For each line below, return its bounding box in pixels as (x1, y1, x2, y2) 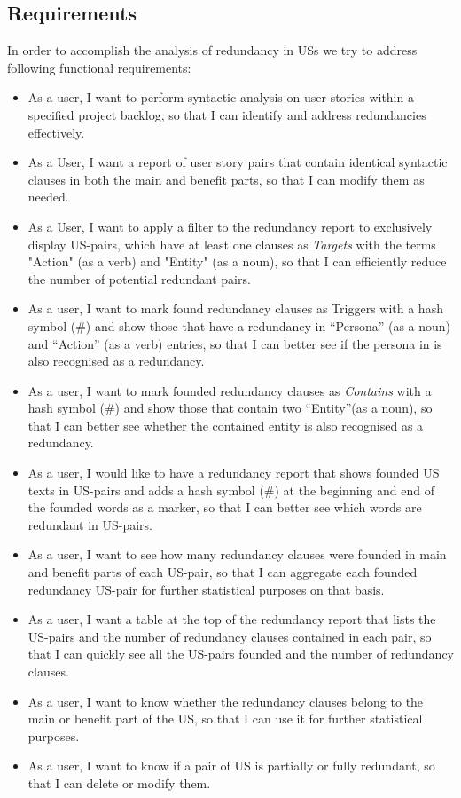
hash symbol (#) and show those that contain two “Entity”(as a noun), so (27, 399, 433, 417)
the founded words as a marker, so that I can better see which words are (27, 498, 422, 517)
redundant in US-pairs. (27, 515, 152, 533)
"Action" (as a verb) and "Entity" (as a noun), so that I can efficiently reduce (27, 252, 447, 271)
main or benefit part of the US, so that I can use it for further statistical (27, 709, 423, 728)
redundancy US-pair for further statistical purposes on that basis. (27, 580, 385, 598)
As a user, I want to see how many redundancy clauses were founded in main (27, 545, 447, 564)
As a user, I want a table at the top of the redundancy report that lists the (27, 610, 436, 628)
